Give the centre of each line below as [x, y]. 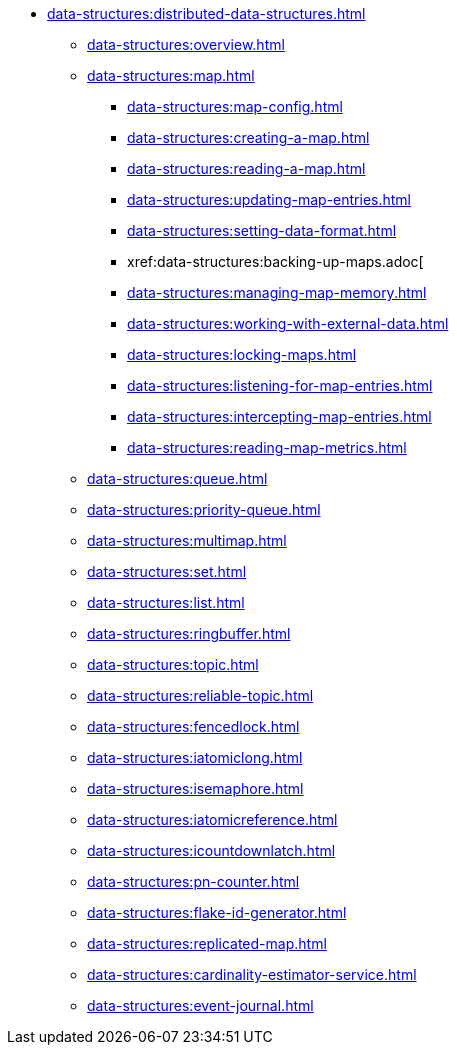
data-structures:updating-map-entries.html [269, 199]
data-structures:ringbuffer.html [189, 633]
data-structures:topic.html [173, 664]
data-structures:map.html [171, 75]
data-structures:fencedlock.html [193, 726]
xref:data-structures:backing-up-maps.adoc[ [275, 261]
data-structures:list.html [166, 602]
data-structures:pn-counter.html [193, 881]
